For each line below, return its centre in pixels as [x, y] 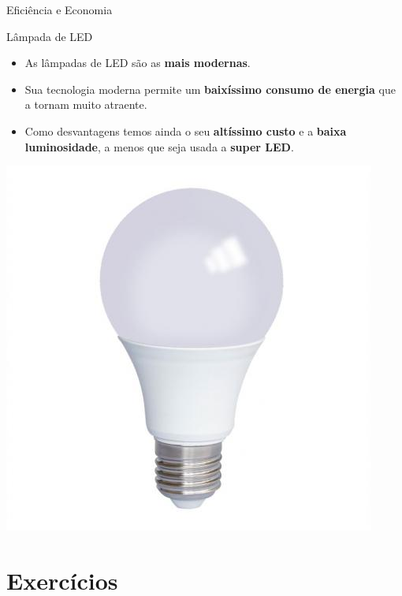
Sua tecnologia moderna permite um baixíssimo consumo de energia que [210, 89]
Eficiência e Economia [60, 9]
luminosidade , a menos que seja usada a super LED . [159, 146]
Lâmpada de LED [50, 36]
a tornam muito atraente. [86, 104]
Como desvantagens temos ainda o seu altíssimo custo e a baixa [186, 130]
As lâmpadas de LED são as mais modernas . [138, 63]
